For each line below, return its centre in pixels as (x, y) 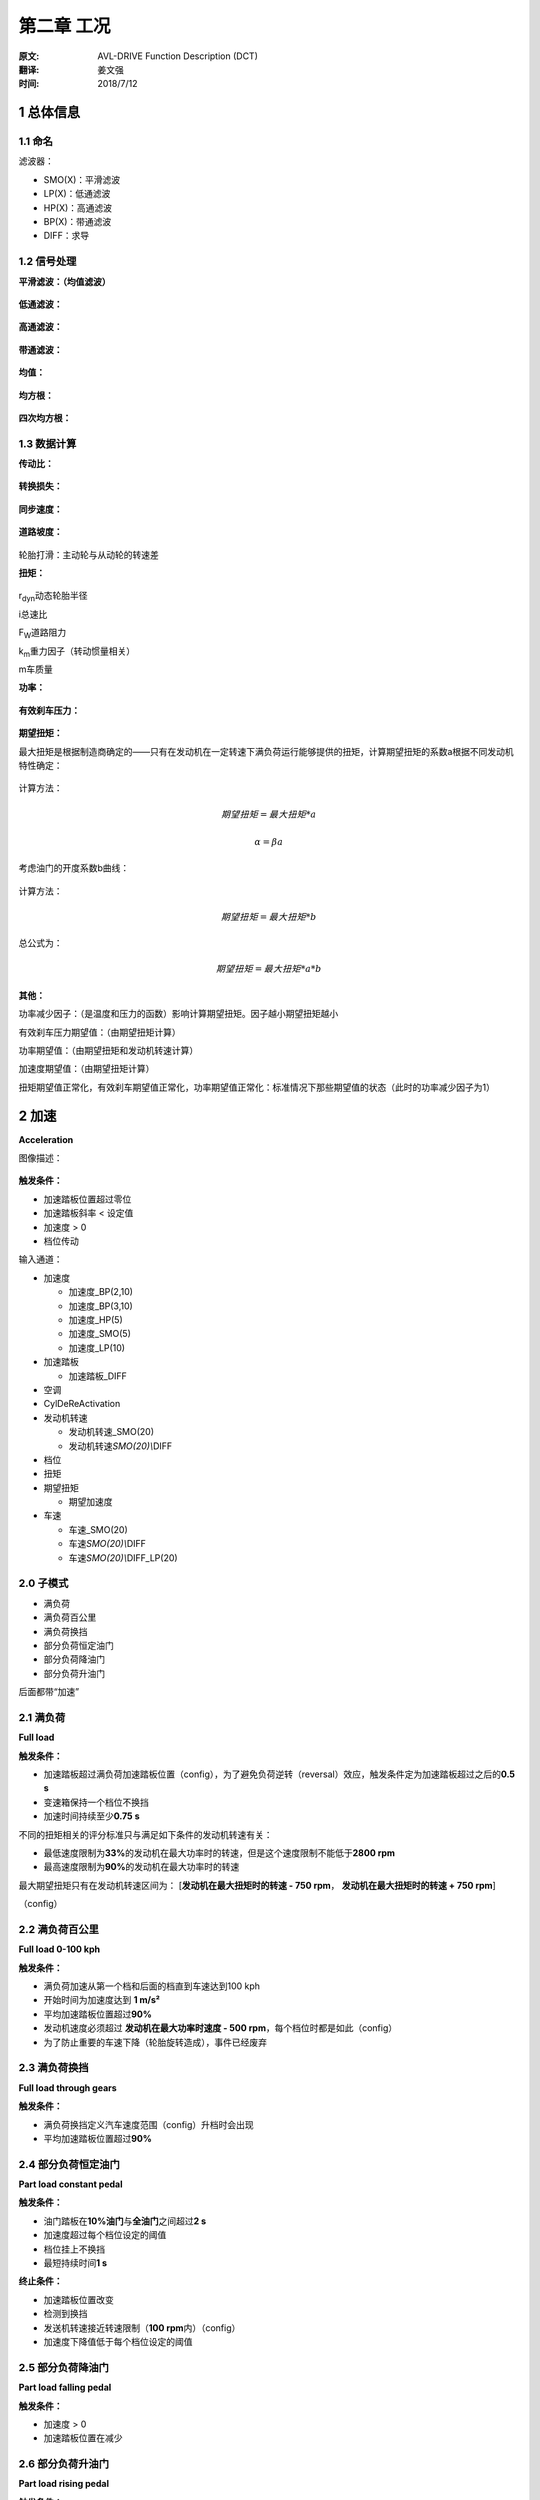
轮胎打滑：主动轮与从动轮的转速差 (88, 554)
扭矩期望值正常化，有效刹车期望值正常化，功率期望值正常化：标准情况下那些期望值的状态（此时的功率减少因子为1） (256, 1087)
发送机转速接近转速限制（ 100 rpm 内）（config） (142, 2327)
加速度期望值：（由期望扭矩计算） (86, 1069)
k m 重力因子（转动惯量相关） (76, 652)
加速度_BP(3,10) (101, 1306)
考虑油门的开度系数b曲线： (74, 868)
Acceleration (46, 1139)
